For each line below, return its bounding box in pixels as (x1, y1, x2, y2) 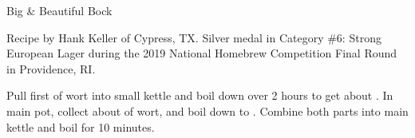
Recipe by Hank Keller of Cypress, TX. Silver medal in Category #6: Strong (6, 29, 381, 45)
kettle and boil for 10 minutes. (6, 118, 155, 135)
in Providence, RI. (6, 60, 96, 77)
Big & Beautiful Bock (6, 2, 113, 18)
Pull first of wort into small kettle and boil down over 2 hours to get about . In (6, 87, 393, 104)
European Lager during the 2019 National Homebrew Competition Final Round (6, 45, 397, 61)
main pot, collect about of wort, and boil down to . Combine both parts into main (6, 102, 409, 119)
